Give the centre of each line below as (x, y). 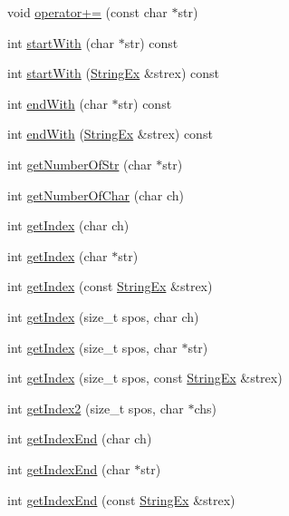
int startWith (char (61, 42)
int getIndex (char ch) (68, 225)
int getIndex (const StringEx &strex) (110, 286)
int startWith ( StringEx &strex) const (113, 73)
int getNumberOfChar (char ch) (96, 195)
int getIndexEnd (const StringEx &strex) (121, 499)
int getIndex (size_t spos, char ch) (103, 316)
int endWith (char (58, 103)
